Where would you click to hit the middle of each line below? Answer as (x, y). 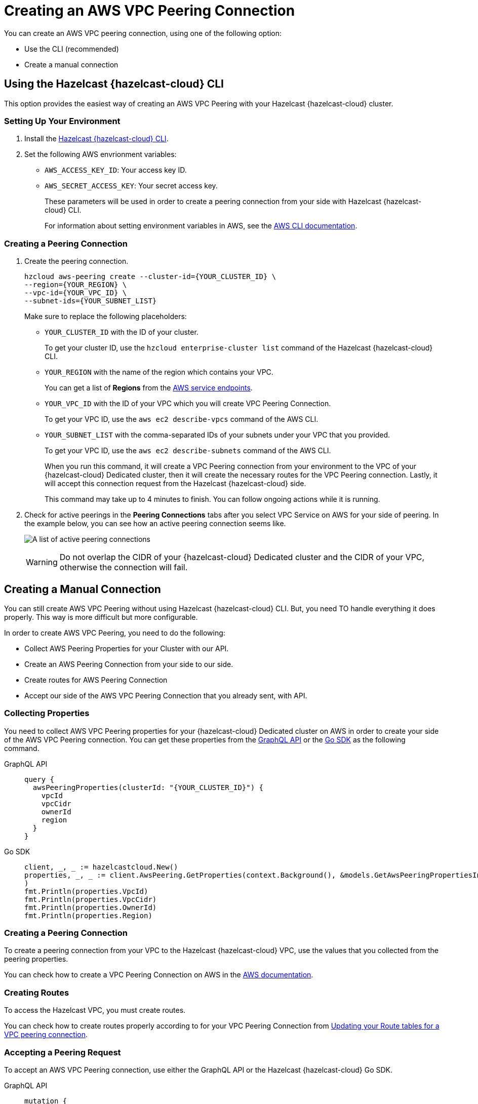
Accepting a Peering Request (63, 1052)
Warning (42, 562)
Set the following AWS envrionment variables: (101, 154)
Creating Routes (37, 992)
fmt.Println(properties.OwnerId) (91, 907)
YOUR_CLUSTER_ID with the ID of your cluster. (122, 332)
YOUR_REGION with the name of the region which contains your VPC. (159, 372)
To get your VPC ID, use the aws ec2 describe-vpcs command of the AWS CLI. (182, 419)
